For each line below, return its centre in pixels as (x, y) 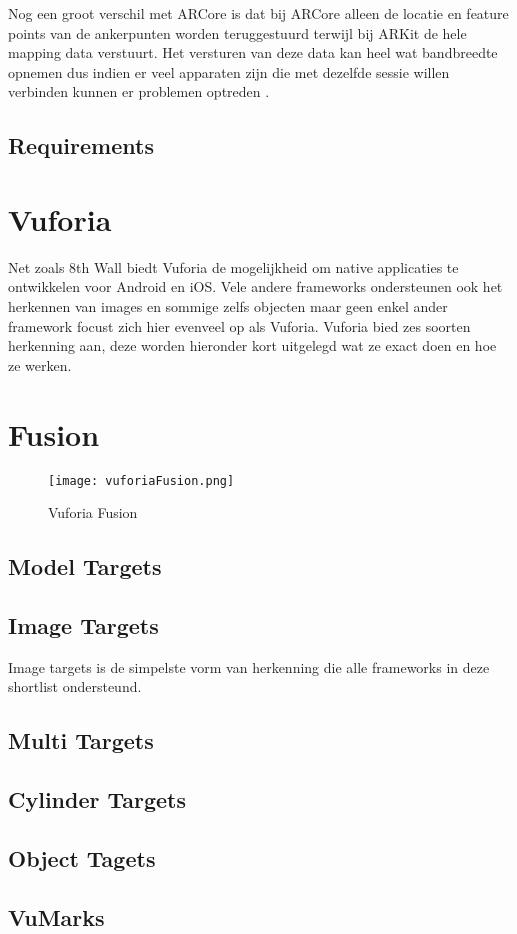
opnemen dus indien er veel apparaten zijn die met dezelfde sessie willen (229, 71)
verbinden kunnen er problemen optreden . (139, 91)
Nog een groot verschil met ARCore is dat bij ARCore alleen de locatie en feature (258, 13)
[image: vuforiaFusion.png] (141, 480)
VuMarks (56, 916)
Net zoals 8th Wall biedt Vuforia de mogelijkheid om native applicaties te (233, 266)
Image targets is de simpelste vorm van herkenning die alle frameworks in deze (249, 666)
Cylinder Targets (97, 799)
